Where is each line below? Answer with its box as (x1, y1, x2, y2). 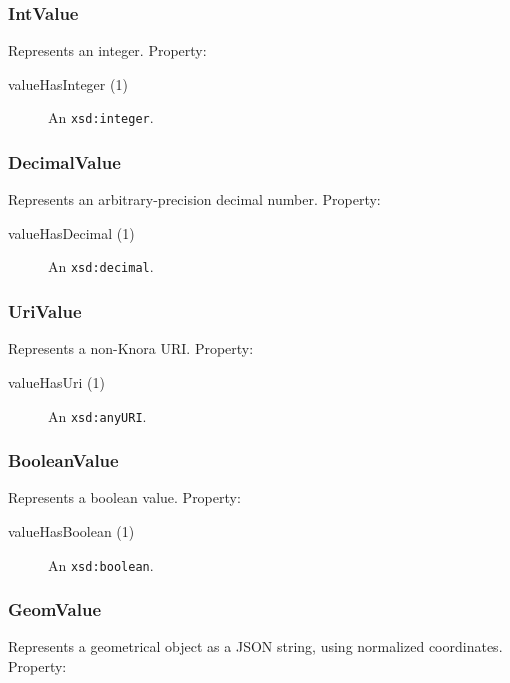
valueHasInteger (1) (8, 73, 128, 94)
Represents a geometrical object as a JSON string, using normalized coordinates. (8, 636, 503, 657)
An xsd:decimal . (48, 256, 154, 277)
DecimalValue (8, 149, 121, 174)
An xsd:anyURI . (48, 405, 147, 426)
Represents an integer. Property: (8, 40, 207, 61)
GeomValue (8, 597, 102, 622)
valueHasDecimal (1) (8, 222, 135, 243)
